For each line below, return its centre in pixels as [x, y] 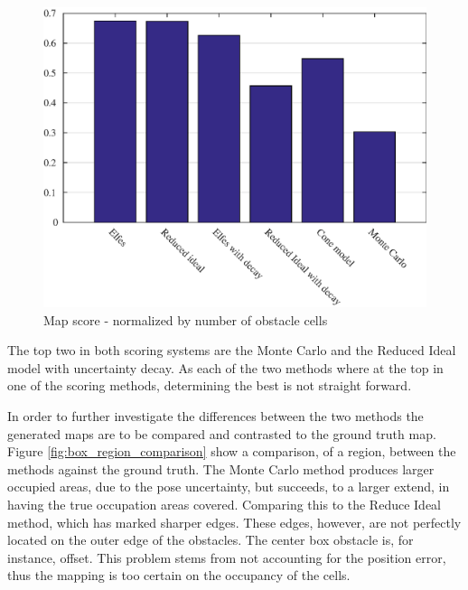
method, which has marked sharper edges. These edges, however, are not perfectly [234, 522]
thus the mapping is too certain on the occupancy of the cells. [179, 575]
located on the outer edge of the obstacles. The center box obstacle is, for [211, 540]
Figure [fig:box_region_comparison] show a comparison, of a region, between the [232, 451]
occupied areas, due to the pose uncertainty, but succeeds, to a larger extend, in [229, 487]
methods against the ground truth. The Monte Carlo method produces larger [221, 468]
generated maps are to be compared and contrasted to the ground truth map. [222, 433]
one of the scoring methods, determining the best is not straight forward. [210, 385]
